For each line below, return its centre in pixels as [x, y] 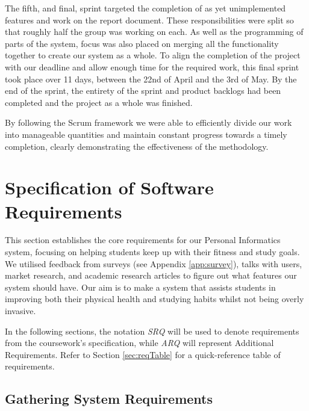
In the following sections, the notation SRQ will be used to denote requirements [152, 331]
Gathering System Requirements [109, 399]
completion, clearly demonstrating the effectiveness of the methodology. [137, 146]
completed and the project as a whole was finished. [99, 102]
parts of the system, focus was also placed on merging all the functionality [142, 43]
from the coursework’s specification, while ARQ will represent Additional [139, 343]
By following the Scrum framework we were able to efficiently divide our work [148, 122]
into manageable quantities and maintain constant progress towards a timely [146, 134]
